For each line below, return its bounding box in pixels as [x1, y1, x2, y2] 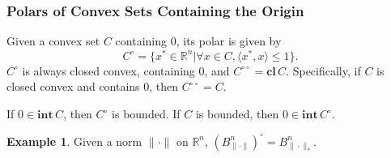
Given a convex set [6, 32, 100, 49]
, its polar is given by [176, 32, 282, 49]
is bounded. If [112, 105, 181, 122]
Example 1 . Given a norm [6, 132, 142, 149]
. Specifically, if [286, 62, 361, 79]
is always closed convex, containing [22, 62, 195, 79]
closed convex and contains [6, 78, 140, 95]
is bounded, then [195, 105, 279, 122]
